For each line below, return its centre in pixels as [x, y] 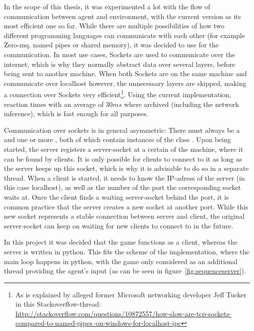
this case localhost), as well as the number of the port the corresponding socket [123, 187]
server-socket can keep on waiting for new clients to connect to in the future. [119, 225]
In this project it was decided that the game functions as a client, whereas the [121, 242]
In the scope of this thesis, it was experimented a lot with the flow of [107, 6]
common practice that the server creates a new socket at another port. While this [126, 206]
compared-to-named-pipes [54, 323]
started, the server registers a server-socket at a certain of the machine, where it [124, 149]
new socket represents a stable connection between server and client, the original [124, 216]
